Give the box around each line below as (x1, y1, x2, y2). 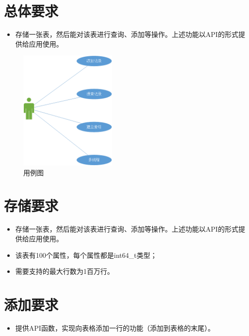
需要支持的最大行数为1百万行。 (15, 266, 114, 276)
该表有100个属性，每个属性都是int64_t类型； (15, 250, 157, 260)
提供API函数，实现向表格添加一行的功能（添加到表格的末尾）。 (15, 322, 215, 333)
